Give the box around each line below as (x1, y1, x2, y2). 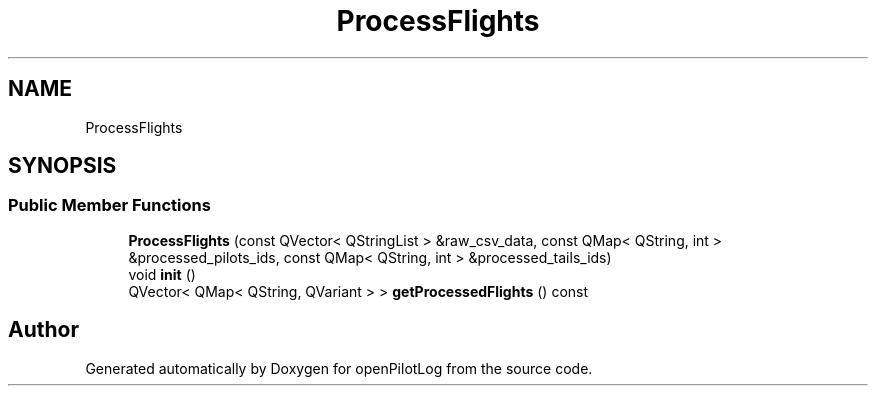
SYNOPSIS (8, 153, 117, 179)
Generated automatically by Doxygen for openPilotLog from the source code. (85, 359, 593, 377)
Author (8, 317, 79, 343)
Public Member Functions (8, 195, 211, 216)
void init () (128, 265, 196, 283)
